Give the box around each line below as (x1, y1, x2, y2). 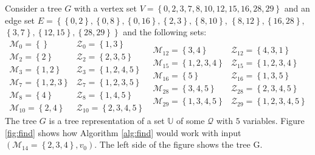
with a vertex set (74, 2, 137, 14)
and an (284, 2, 310, 14)
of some (176, 114, 205, 126)
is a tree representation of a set (49, 114, 165, 126)
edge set (5, 13, 35, 26)
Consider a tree (5, 2, 62, 14)
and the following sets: (123, 26, 207, 38)
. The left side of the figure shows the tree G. (94, 138, 263, 151)
